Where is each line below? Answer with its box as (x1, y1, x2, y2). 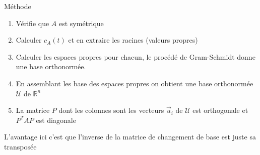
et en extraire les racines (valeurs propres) (68, 35, 198, 45)
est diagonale (36, 114, 76, 125)
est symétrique (58, 18, 104, 28)
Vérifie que (16, 18, 49, 28)
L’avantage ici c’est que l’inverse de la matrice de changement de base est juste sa (4, 131, 256, 142)
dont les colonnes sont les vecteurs (58, 105, 164, 115)
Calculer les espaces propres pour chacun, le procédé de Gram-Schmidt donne (16, 51, 255, 62)
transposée (4, 141, 37, 151)
